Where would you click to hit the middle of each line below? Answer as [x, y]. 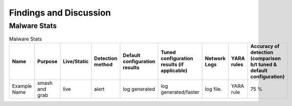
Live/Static [76, 61]
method [103, 64]
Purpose [47, 61]
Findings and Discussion [60, 13]
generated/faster [180, 92]
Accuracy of [265, 46]
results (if [172, 64]
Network [215, 58]
